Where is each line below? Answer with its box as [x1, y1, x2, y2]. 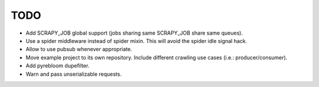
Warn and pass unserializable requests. [25, 71, 122, 78]
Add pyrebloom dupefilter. [25, 62, 90, 69]
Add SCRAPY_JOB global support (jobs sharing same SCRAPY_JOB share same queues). [25, 29, 243, 36]
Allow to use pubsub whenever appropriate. [25, 46, 132, 53]
